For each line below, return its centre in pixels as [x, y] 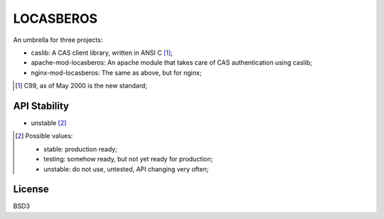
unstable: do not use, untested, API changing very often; [126, 169]
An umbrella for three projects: [58, 40]
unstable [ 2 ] [49, 123]
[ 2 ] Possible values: [44, 136]
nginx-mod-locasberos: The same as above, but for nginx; [116, 73]
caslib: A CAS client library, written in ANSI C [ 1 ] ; [102, 53]
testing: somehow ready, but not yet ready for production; [128, 159]
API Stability [41, 106]
